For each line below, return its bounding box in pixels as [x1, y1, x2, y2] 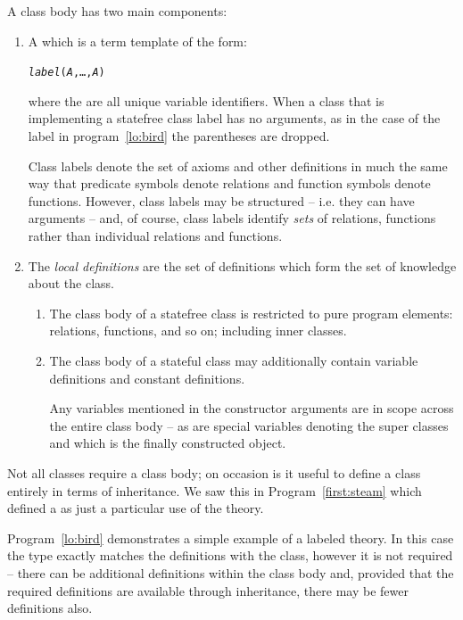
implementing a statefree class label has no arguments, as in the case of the [28, 109, 441, 128]
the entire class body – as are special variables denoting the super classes [49, 416, 449, 434]
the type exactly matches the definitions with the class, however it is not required [7, 546, 453, 565]
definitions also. [7, 599, 93, 617]
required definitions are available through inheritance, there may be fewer [7, 581, 409, 599]
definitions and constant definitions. [49, 368, 245, 387]
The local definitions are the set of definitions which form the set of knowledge [28, 256, 457, 275]
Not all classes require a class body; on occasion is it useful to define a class [7, 463, 421, 482]
